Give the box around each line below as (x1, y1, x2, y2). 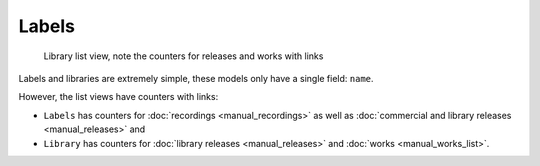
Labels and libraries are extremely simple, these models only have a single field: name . (18, 72, 374, 84)
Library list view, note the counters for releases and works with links (43, 50, 324, 62)
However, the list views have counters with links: (18, 91, 219, 103)
